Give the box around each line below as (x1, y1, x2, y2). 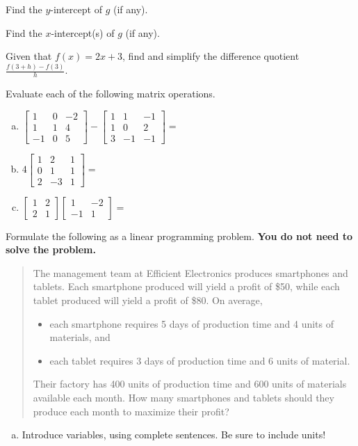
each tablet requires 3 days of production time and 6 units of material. (49, 353, 350, 367)
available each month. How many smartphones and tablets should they (33, 390, 334, 405)
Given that (6, 49, 52, 63)
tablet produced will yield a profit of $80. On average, (33, 293, 263, 308)
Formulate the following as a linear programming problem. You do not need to (6, 228, 353, 243)
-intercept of (50, 2, 102, 16)
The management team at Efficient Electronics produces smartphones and (33, 265, 348, 280)
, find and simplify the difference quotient (122, 49, 300, 63)
